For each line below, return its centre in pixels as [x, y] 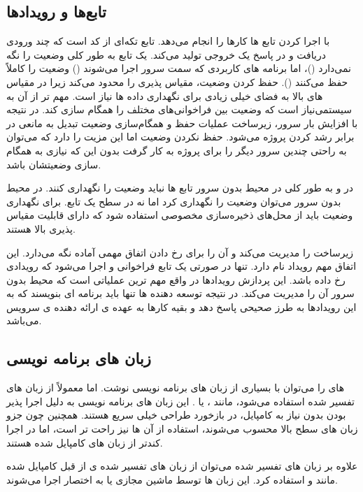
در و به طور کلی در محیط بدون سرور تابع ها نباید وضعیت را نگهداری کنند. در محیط [180, 188]
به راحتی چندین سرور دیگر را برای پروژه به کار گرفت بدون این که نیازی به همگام [177, 150]
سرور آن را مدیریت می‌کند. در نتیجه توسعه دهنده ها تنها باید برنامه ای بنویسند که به [180, 293]
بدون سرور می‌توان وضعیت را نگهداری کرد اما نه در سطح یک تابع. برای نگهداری [174, 201]
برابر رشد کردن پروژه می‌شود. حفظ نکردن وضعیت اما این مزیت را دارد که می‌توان [180, 137]
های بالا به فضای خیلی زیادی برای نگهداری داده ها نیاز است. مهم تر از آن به [165, 95]
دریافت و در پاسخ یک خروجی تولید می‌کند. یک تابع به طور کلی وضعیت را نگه [166, 54]
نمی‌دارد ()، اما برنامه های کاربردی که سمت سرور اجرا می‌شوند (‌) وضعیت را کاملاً [179, 68]
